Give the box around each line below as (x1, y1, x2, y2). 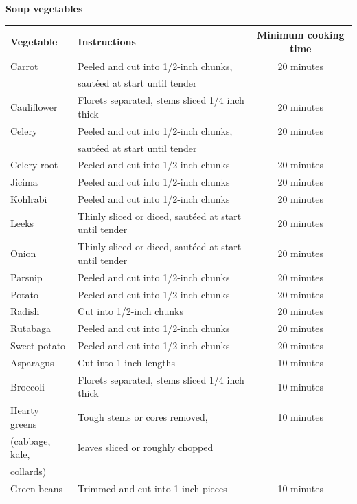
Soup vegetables (5, 1, 83, 15)
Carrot (10, 58, 38, 73)
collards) (10, 464, 47, 479)
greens (10, 416, 37, 430)
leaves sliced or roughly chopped (78, 440, 214, 454)
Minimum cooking (256, 28, 345, 42)
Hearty (10, 403, 39, 417)
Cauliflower (10, 100, 58, 114)
